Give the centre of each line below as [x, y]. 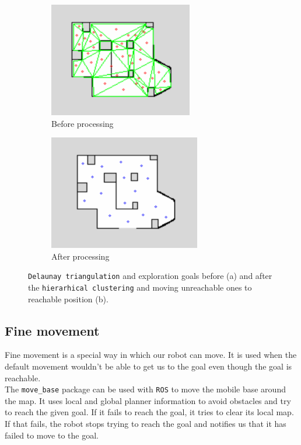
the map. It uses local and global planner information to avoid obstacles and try [148, 400]
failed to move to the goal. [52, 435]
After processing [80, 256]
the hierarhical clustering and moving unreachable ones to [140, 287]
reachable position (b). [68, 299]
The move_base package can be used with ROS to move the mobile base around [145, 389]
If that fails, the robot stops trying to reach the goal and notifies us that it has [146, 424]
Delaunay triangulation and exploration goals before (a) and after [150, 276]
